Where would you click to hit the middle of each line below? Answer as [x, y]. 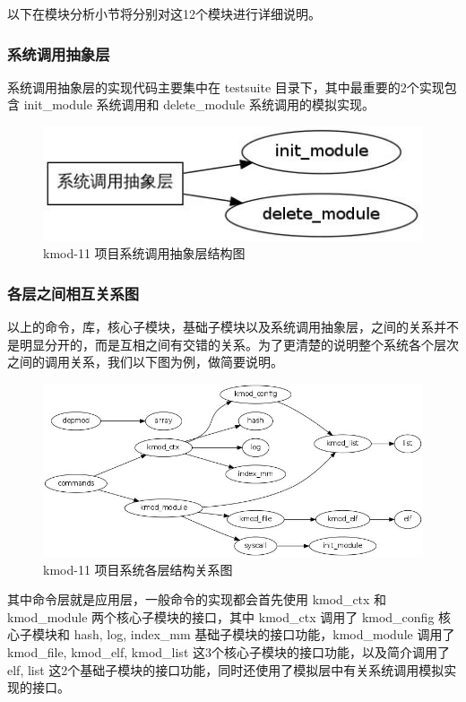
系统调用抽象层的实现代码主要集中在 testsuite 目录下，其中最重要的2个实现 [226, 87]
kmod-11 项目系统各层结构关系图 [138, 569]
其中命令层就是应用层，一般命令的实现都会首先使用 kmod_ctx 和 [197, 599]
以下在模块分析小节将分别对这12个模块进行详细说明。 [164, 13]
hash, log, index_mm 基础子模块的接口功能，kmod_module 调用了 [264, 634]
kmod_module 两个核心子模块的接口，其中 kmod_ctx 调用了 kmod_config [221, 616]
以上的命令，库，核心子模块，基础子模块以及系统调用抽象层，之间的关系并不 [233, 327]
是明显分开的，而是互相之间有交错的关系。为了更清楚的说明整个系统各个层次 [233, 344]
